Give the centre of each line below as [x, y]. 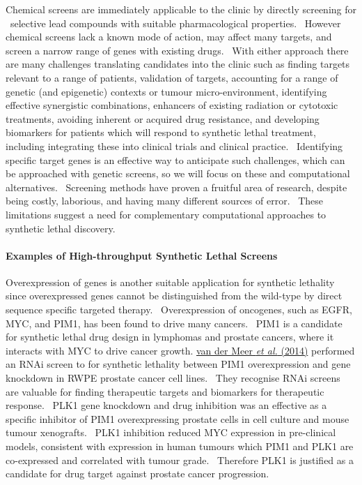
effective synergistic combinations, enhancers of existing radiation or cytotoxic [172, 105]
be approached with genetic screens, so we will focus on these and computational [178, 173]
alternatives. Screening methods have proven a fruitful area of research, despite [176, 187]
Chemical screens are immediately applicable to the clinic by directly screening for [181, 9]
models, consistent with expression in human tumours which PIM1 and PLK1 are [180, 446]
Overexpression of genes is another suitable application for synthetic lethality [170, 282]
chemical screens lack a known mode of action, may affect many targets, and [169, 37]
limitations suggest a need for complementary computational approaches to [166, 214]
